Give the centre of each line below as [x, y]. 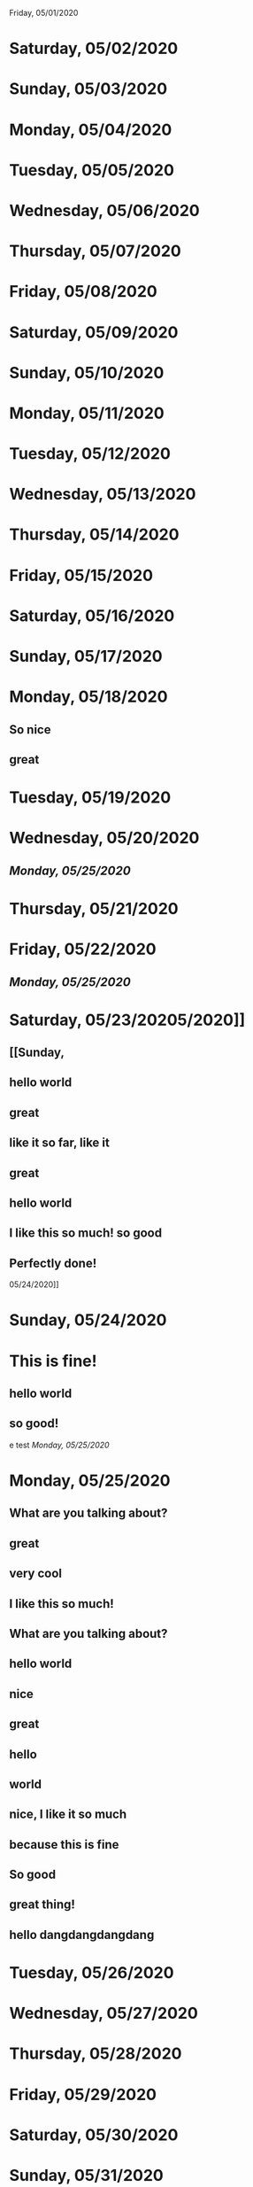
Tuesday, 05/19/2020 [90, 798]
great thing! [42, 1905]
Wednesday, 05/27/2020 [104, 2013]
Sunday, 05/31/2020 [86, 2175]
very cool [36, 1574]
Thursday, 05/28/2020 [96, 2054]
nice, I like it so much [68, 1815]
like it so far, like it [60, 1143]
